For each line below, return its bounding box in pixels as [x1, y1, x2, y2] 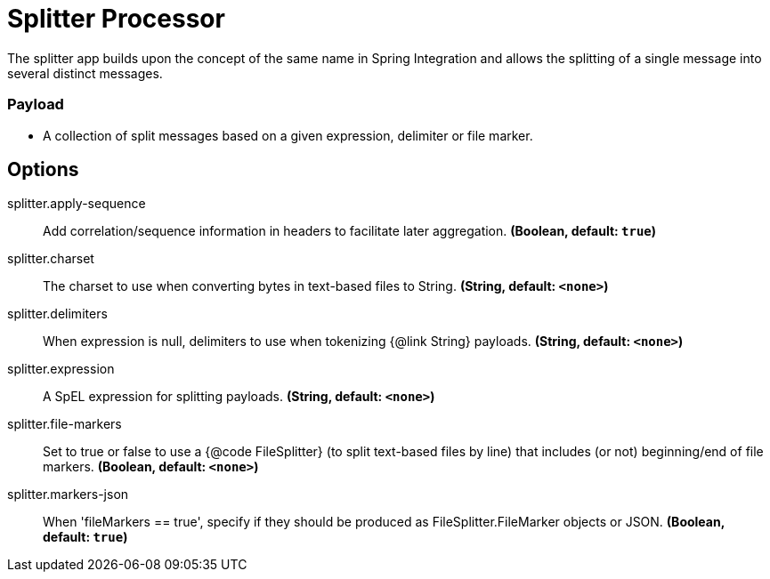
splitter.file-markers [7, 416, 122, 432]
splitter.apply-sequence [7, 196, 146, 212]
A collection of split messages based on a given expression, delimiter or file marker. [43, 127, 533, 143]
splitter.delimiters [7, 306, 108, 322]
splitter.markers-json [7, 487, 129, 503]
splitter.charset [7, 251, 94, 267]
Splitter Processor [7, 4, 225, 34]
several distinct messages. [7, 65, 163, 81]
